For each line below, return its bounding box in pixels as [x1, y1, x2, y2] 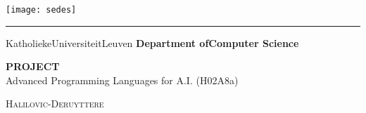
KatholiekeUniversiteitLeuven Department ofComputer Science [6, 35, 299, 50]
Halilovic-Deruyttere [6, 96, 104, 111]
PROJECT [6, 59, 60, 74]
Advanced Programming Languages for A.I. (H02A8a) [6, 72, 239, 87]
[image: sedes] [6, 5, 77, 15]
